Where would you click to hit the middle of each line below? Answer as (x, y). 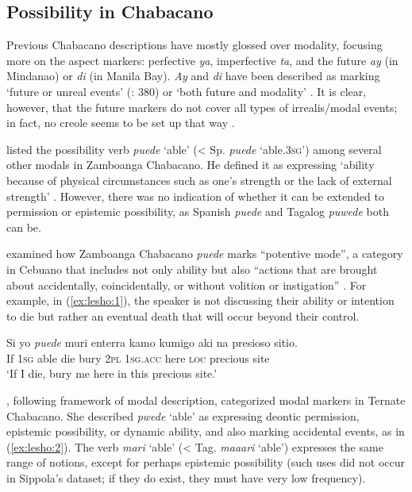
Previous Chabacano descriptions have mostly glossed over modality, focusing (194, 45)
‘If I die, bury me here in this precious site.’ (112, 373)
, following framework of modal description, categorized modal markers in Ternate (206, 400)
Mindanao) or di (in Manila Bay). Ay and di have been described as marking (193, 76)
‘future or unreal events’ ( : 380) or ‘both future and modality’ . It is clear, (187, 91)
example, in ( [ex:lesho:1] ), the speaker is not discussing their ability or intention (200, 300)
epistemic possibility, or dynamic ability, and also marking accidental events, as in (206, 431)
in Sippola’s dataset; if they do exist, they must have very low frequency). (186, 478)
